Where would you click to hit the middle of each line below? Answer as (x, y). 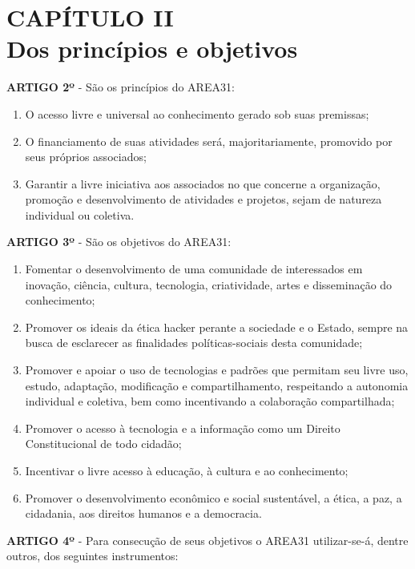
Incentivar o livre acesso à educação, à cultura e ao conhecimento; (187, 470)
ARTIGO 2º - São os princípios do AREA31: (121, 87)
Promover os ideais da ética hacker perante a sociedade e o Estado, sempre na (217, 327)
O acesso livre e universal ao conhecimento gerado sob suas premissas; (197, 113)
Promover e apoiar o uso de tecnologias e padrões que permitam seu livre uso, (217, 370)
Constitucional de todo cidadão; (103, 444)
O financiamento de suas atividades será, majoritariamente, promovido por (209, 141)
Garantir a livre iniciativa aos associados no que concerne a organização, (203, 183)
